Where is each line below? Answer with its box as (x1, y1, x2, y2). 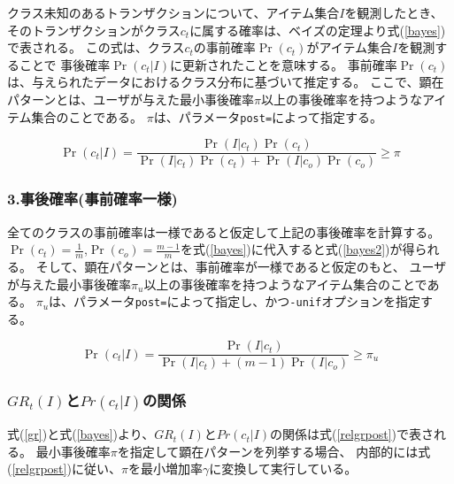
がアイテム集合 (306, 38, 393, 57)
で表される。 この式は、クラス (7, 38, 185, 57)
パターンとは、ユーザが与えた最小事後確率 (7, 89, 255, 108)
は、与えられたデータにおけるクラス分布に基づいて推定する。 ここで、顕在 (7, 73, 444, 91)
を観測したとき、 (344, 4, 443, 21)
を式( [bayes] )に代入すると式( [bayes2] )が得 (180, 240, 415, 258)
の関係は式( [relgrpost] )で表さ (270, 425, 434, 443)
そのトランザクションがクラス (7, 20, 181, 39)
